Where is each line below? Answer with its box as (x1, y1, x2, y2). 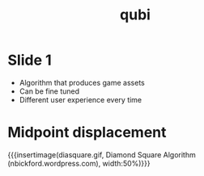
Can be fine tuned (19, 86, 80, 96)
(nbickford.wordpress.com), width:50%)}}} (7, 158, 151, 168)
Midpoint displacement (7, 124, 167, 142)
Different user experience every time (19, 94, 142, 104)
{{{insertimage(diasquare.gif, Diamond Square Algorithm (7, 149, 196, 159)
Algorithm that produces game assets (19, 78, 145, 87)
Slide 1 (7, 51, 52, 69)
